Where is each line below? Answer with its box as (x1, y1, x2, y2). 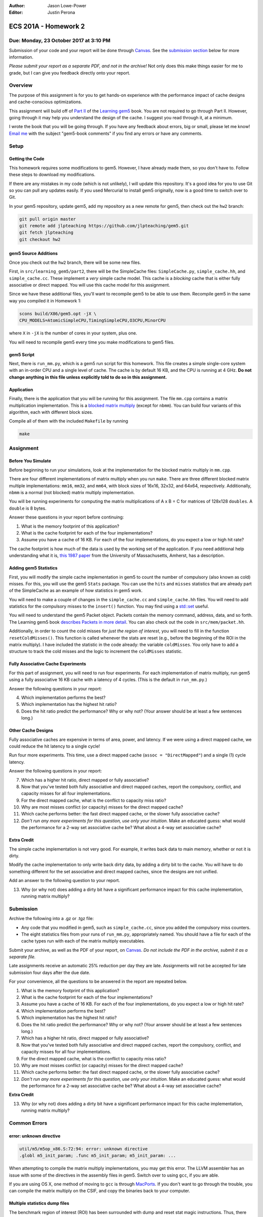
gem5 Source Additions (9, 251, 58, 257)
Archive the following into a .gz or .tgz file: (9, 916, 94, 922)
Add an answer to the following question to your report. (9, 878, 120, 884)
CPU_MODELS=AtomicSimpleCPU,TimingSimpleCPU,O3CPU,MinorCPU (19, 318, 166, 323)
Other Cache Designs (9, 728, 54, 734)
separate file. (9, 954, 36, 960)
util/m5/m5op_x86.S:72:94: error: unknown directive (19, 1146, 148, 1151)
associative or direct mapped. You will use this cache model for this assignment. (9, 282, 170, 288)
